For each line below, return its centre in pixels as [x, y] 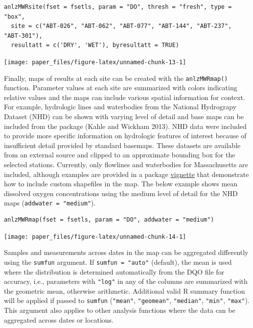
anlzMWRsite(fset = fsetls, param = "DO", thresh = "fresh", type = [118, 7]
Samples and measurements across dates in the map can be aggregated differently [126, 252]
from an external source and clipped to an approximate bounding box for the [120, 155]
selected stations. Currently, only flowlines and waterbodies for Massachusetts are [126, 164]
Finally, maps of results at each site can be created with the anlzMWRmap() [116, 78]
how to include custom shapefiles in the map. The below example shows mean [121, 184]
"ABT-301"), [23, 36]
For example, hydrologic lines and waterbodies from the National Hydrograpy [120, 107]
